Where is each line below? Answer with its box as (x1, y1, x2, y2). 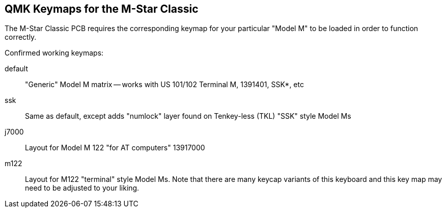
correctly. (5, 33, 37, 42)
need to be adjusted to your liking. (25, 183, 140, 193)
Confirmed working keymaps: (5, 48, 104, 58)
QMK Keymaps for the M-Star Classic (5, 3, 199, 15)
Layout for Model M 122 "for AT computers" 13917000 (25, 143, 205, 152)
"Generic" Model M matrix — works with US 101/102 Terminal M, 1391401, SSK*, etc (25, 80, 304, 89)
